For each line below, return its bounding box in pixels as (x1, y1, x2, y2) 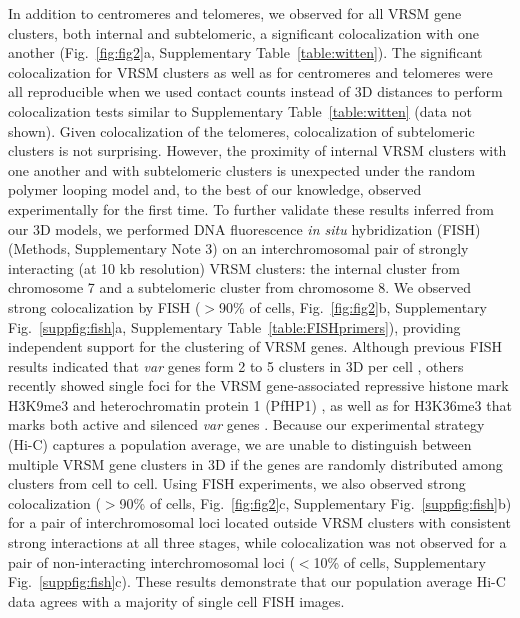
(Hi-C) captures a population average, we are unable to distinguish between (8, 434, 472, 455)
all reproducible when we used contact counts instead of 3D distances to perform (8, 81, 503, 102)
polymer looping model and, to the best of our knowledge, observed (8, 179, 422, 200)
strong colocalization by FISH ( (8, 296, 201, 317)
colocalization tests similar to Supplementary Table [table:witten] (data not (8, 100, 472, 121)
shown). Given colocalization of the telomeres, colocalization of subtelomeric (8, 120, 475, 141)
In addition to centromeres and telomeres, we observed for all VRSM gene (8, 3, 462, 23)
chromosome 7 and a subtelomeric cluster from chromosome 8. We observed (8, 277, 471, 298)
